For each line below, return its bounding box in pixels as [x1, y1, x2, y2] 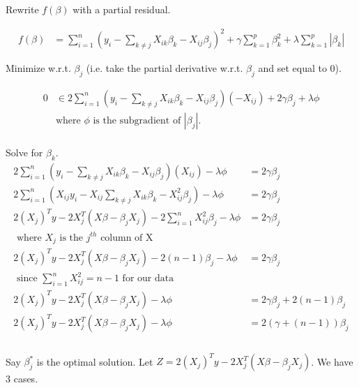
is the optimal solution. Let [36, 354, 153, 368]
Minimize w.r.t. [6, 61, 71, 75]
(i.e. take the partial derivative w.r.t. [86, 61, 243, 75]
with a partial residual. [72, 2, 171, 16]
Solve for [6, 145, 43, 160]
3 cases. [6, 371, 38, 386]
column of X [100, 232, 153, 243]
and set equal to [258, 61, 327, 75]
